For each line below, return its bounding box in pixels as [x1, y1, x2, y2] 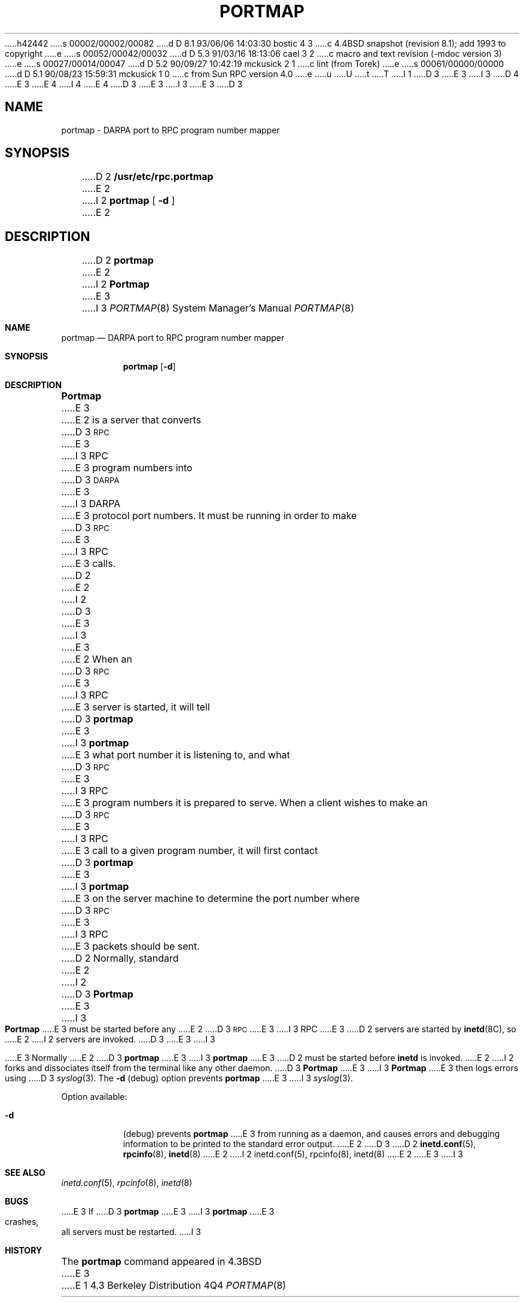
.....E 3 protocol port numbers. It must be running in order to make [61, 510, 357, 522]
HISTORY [5, 1245, 42, 1256]
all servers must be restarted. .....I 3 [61, 1227, 201, 1237]
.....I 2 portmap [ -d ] [81, 194, 175, 207]
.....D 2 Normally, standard [61, 952, 179, 965]
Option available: [61, 1091, 127, 1102]
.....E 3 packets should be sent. [61, 940, 200, 953]
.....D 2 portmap [81, 254, 154, 267]
